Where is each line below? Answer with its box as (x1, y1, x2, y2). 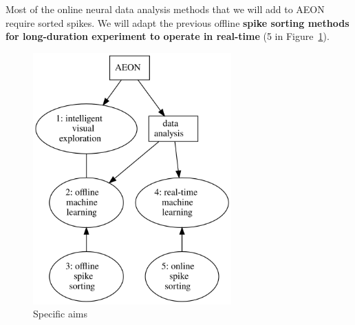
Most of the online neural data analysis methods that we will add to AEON (6, 2, 325, 16)
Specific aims (33, 306, 88, 321)
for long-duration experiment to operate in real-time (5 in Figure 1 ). (6, 29, 330, 43)
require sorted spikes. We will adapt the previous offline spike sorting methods (6, 15, 349, 30)
